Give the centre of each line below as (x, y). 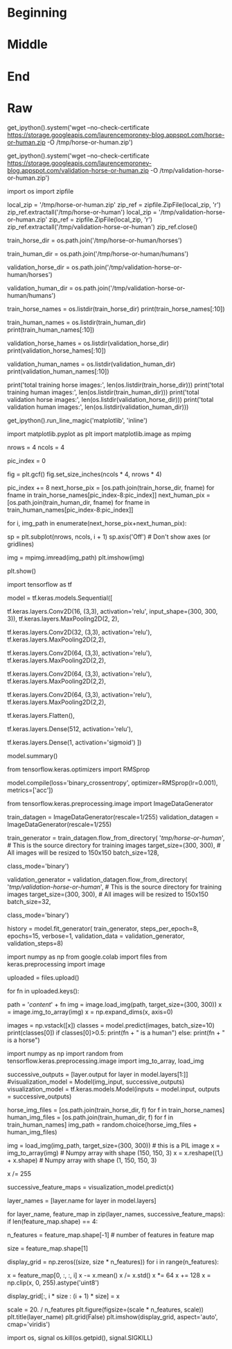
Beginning (37, 13)
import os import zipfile (41, 191)
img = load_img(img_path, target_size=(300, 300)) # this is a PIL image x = (114, 1145)
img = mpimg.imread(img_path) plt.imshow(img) (76, 558)
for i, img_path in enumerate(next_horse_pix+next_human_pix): (97, 523)
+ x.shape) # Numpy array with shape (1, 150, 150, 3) (82, 1160)
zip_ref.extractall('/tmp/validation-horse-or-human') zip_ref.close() (102, 226)
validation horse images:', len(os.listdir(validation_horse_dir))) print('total (110, 399)
